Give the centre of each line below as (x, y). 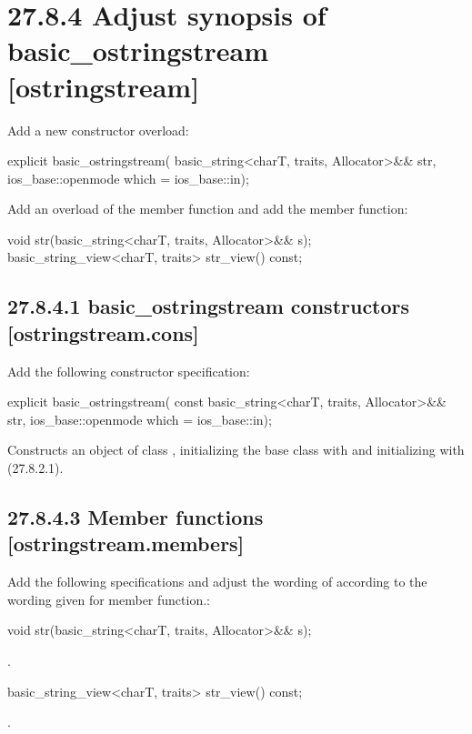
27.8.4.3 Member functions (136, 517)
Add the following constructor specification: (129, 371)
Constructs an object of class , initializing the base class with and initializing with (236, 450)
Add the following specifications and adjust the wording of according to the (217, 582)
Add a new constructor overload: (98, 130)
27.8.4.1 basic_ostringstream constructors (209, 306)
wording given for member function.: (109, 599)
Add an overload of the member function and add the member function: (208, 209)
